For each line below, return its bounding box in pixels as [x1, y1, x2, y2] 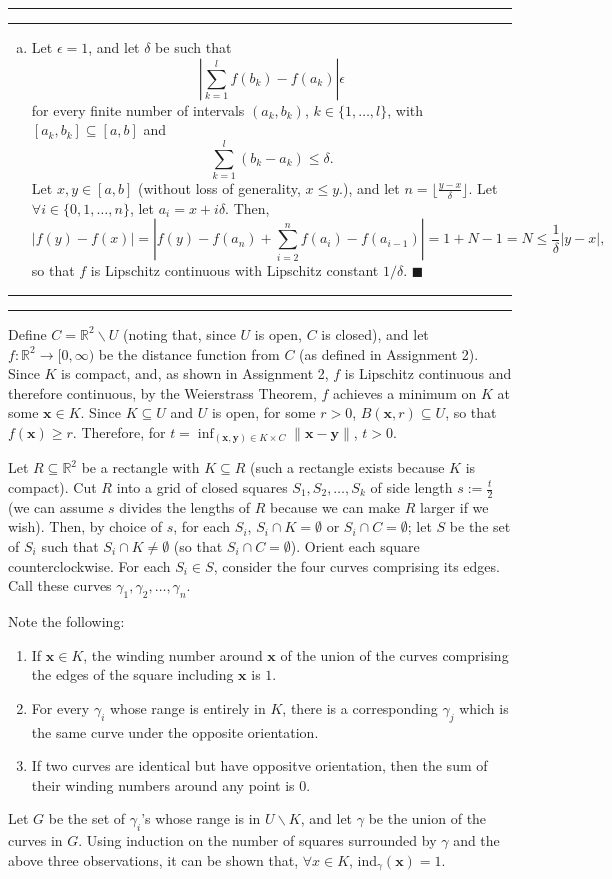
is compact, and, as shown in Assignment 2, [61, 363, 329, 384]
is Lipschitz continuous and [344, 363, 512, 384]
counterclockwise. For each [8, 555, 171, 576]
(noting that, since [123, 323, 236, 344]
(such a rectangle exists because [250, 457, 445, 478]
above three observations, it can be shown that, [8, 849, 299, 870]
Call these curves [8, 575, 112, 596]
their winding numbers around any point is [31, 774, 295, 795]
